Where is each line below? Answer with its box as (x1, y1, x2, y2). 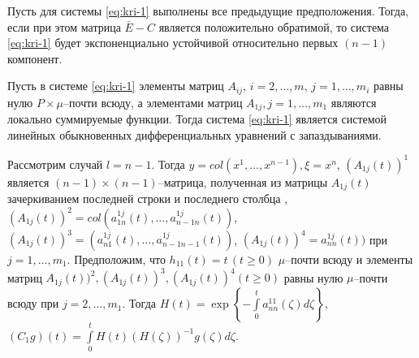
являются (330, 93, 377, 110)
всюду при (7, 295, 59, 312)
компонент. (7, 50, 63, 67)
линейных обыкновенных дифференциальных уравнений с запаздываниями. (7, 126, 382, 143)
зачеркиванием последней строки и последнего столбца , (7, 190, 288, 207)
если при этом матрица (7, 18, 121, 35)
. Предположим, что (67, 251, 166, 268)
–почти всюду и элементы (285, 251, 413, 268)
